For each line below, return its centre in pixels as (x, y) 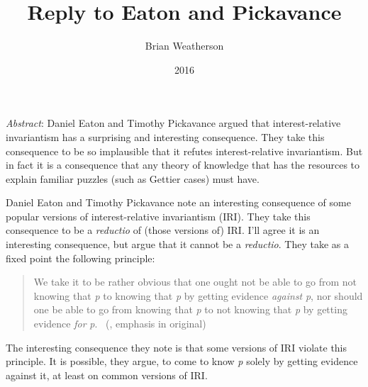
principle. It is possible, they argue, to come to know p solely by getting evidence (182, 361)
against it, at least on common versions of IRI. (107, 375)
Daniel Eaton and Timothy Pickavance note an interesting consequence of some (178, 202)
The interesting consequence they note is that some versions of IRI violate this (177, 347)
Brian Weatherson (184, 46)
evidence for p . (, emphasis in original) (120, 324)
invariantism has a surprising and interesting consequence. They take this (165, 136)
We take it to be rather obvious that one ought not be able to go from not (195, 282)
